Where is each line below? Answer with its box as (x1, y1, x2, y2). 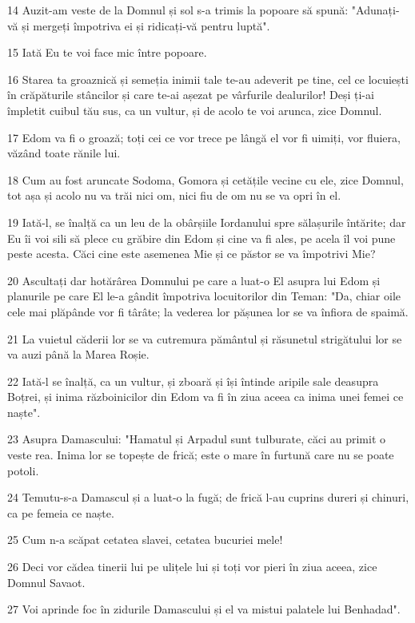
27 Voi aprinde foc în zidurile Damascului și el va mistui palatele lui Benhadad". (7, 601, 401, 617)
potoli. (7, 462, 39, 478)
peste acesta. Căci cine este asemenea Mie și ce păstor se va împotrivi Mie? (7, 245, 376, 262)
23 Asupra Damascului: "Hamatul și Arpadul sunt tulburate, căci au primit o (7, 431, 385, 447)
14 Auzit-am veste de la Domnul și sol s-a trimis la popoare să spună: (7, 2, 349, 18)
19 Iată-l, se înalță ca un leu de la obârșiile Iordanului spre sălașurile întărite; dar (7, 213, 406, 230)
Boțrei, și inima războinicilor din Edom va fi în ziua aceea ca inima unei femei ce (7, 388, 404, 405)
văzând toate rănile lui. (7, 145, 121, 161)
